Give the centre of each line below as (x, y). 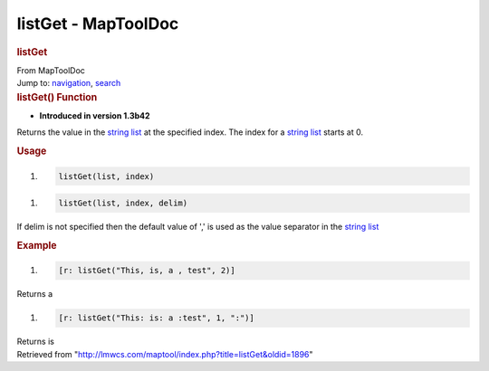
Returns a (35, 294)
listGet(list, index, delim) (123, 203)
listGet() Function (57, 97)
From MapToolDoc (51, 70)
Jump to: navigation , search (69, 83)
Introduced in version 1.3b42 (95, 115)
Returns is (35, 342)
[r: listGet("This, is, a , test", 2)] (147, 271)
